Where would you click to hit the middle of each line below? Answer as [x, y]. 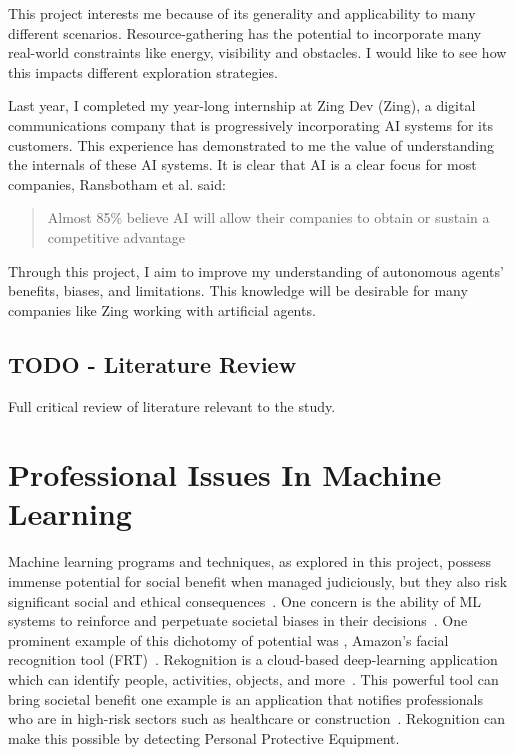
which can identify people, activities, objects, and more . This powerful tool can [253, 678]
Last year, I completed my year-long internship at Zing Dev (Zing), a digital [242, 105]
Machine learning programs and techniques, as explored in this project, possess [250, 561]
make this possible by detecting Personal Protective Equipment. [204, 737]
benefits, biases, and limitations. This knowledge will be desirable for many [238, 290]
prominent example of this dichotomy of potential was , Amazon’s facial [228, 639]
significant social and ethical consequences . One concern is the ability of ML [245, 600]
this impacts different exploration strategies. [143, 71]
